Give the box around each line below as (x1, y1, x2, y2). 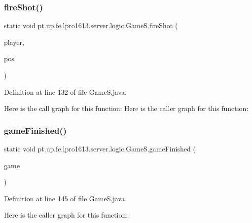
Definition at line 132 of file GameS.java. (4, 86, 127, 97)
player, (4, 37, 24, 47)
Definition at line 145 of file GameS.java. (4, 193, 127, 203)
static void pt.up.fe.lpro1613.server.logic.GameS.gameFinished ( (4, 144, 196, 153)
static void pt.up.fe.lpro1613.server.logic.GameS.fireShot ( (4, 20, 178, 31)
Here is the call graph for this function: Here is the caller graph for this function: (4, 103, 249, 113)
